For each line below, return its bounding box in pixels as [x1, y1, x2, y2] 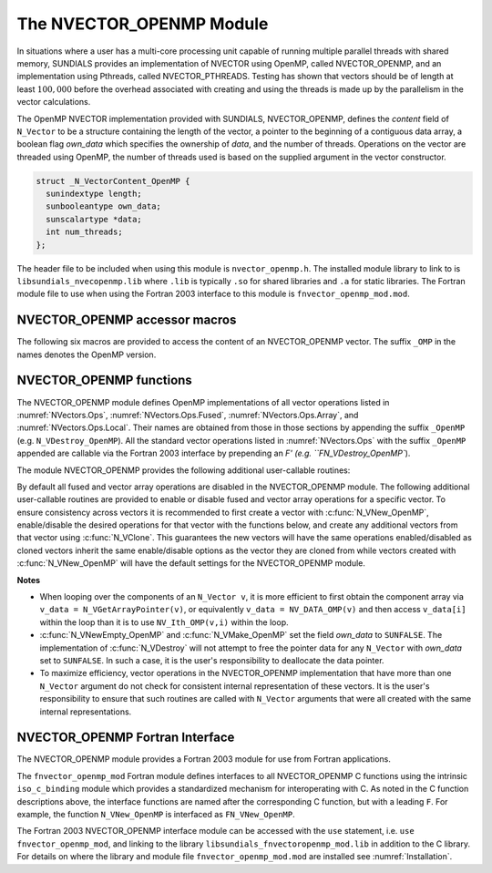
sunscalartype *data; [46, 214, 143, 224]
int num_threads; [46, 227, 123, 237]
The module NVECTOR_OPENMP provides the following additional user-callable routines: [16, 465, 351, 476]
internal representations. [39, 706, 132, 717]
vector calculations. [16, 97, 91, 108]
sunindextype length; [46, 189, 143, 200]
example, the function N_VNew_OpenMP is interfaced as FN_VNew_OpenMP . [16, 809, 295, 820]
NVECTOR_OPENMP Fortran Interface [16, 730, 235, 745]
